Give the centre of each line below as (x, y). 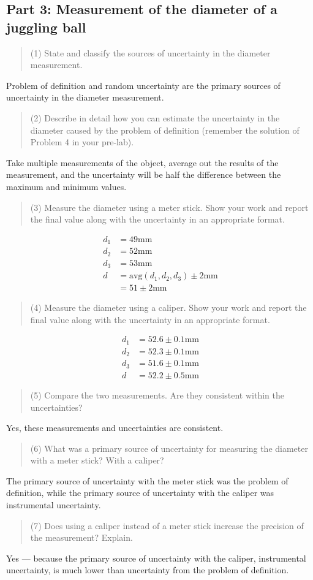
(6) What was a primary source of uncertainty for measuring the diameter (169, 448)
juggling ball (46, 27)
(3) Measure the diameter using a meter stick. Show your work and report (169, 207)
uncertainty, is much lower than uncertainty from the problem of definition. (148, 570)
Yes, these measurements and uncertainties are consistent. (115, 428)
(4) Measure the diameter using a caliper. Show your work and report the (168, 307)
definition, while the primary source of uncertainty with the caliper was (140, 493)
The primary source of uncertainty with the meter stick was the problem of (147, 480)
